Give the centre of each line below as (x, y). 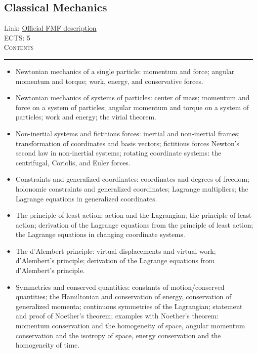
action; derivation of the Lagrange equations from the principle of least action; (134, 224)
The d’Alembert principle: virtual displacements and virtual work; (116, 251)
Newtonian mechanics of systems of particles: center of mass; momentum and (132, 98)
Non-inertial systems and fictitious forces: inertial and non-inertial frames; (128, 133)
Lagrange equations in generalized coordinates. (86, 198)
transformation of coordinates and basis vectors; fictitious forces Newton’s (128, 143)
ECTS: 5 (17, 37)
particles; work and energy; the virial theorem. (86, 117)
